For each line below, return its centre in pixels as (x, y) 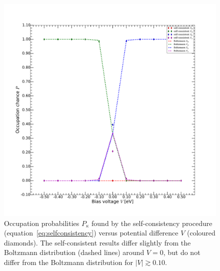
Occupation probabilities (42, 223)
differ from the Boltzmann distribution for (68, 262)
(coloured (201, 233)
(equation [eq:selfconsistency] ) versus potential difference (91, 233)
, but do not (182, 252)
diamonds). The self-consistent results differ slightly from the (97, 242)
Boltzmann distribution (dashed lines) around (74, 252)
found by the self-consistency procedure (152, 223)
